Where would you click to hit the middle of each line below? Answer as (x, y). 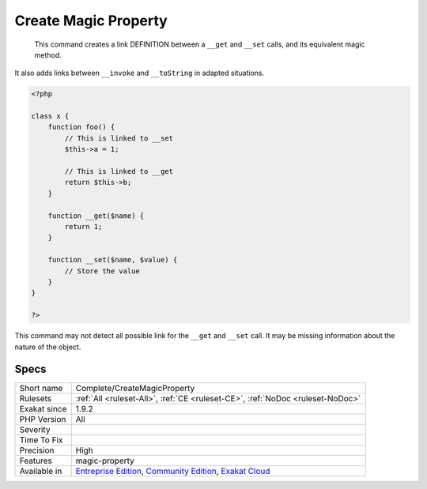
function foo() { (81, 127)
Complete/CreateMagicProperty (135, 389)
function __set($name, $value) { (113, 260)
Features (36, 461)
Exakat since (43, 409)
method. (48, 55)
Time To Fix (41, 440)
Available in (41, 472)
